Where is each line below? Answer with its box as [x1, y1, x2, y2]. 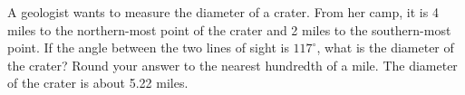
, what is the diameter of [316, 38, 454, 57]
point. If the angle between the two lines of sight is [7, 38, 289, 57]
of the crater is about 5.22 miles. [7, 73, 189, 92]
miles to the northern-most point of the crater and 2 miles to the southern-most [7, 20, 451, 39]
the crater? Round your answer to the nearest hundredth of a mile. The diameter [7, 55, 458, 74]
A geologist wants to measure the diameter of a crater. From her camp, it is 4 [7, 3, 439, 21]
